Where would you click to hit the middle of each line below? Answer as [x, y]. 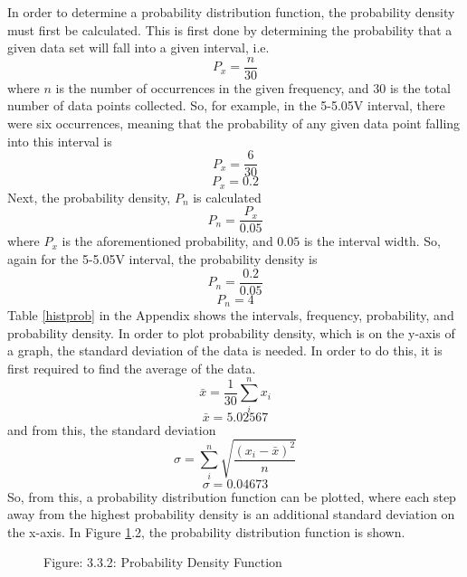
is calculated [227, 197]
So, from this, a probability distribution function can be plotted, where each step [232, 496]
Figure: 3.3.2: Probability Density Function [163, 562]
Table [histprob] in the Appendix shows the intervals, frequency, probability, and [231, 315]
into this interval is [60, 141]
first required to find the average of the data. [132, 368]
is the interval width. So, [372, 241]
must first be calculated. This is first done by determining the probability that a [230, 29]
